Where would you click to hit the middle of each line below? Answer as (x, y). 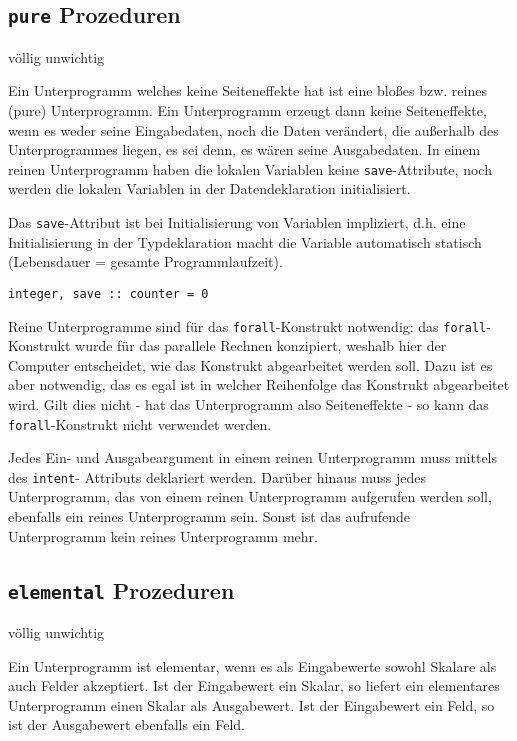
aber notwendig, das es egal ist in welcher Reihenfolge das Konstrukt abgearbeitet (259, 384)
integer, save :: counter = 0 (108, 293)
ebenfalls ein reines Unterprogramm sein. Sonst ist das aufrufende (209, 516)
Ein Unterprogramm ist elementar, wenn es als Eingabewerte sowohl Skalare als (252, 665)
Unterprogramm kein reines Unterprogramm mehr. (163, 535)
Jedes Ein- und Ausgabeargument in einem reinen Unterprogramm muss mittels (253, 457)
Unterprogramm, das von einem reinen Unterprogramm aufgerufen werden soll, (250, 496)
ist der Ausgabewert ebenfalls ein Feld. (126, 724)
